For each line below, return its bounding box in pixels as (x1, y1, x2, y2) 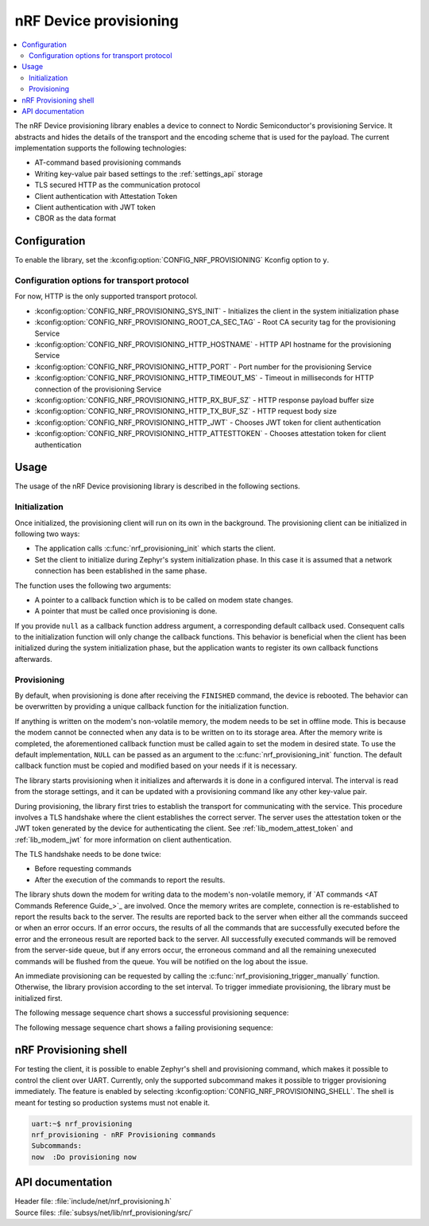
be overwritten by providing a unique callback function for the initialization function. (14, 702, 289, 711)
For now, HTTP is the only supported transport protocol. (14, 291, 198, 302)
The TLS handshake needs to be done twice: (14, 850, 162, 859)
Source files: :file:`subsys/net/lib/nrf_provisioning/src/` (14, 1208, 194, 1217)
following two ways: (14, 529, 80, 539)
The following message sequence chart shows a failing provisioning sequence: (14, 1022, 273, 1032)
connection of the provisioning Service (34, 384, 162, 394)
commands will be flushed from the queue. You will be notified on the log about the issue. (14, 956, 308, 966)
